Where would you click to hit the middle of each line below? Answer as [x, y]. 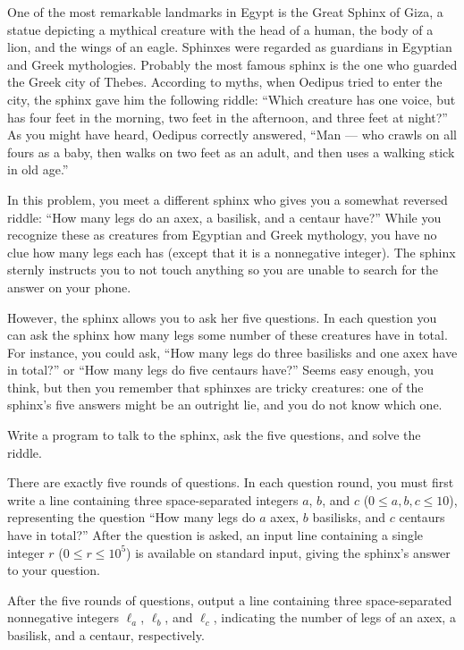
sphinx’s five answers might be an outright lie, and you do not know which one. [225, 405]
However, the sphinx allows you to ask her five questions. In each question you [222, 317]
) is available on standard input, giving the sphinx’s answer [288, 552]
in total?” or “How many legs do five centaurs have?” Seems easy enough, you [221, 370]
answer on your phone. [69, 287]
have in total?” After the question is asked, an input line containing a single [215, 535]
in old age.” [38, 169]
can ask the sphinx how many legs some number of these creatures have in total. [228, 335]
